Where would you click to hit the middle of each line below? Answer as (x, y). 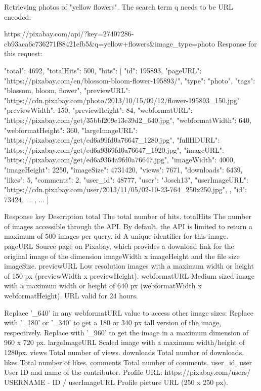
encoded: (18, 16)
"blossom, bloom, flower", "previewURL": (67, 90)
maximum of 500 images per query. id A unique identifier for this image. (116, 236)
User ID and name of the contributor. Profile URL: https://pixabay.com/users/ (127, 372)
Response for (237, 43)
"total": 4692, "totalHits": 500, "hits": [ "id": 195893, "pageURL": (103, 70)
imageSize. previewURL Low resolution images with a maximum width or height (129, 266)
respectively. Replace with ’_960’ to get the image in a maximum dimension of (126, 332)
